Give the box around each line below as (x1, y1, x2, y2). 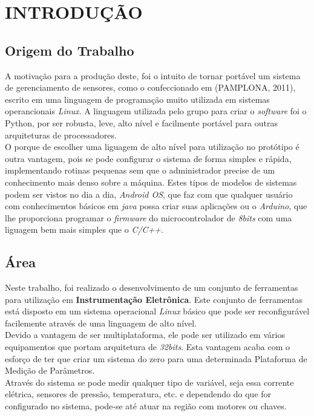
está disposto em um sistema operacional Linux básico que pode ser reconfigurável (5, 305, 310, 317)
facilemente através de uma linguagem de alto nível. (5, 316, 197, 329)
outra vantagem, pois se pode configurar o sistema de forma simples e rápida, (5, 152, 292, 164)
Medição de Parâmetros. (5, 364, 95, 377)
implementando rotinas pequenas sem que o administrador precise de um (5, 164, 275, 177)
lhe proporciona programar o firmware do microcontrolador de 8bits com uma (5, 211, 292, 224)
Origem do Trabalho (5, 41, 134, 59)
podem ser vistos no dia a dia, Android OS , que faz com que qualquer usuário (5, 187, 293, 200)
